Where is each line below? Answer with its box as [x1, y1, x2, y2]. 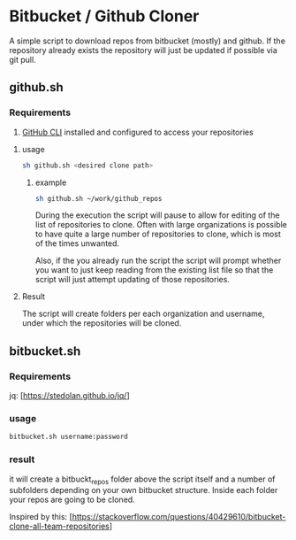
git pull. [9, 54, 37, 65]
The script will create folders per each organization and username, [21, 308, 265, 320]
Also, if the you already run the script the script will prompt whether [34, 255, 282, 266]
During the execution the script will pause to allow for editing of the [34, 210, 280, 220]
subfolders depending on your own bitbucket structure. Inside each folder [9, 485, 278, 496]
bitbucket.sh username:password [9, 432, 128, 442]
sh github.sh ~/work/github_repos [34, 194, 163, 203]
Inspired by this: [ [9, 512, 72, 522]
